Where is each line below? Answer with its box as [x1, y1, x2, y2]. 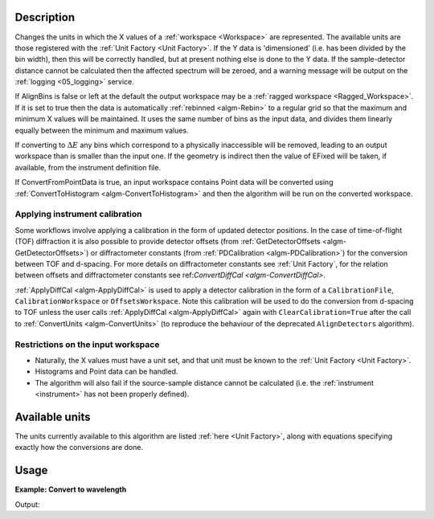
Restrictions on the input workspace [14, 338, 160, 349]
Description [14, 10, 76, 24]
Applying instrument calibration [14, 209, 142, 220]
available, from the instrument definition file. [14, 162, 161, 172]
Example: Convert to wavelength [14, 484, 127, 494]
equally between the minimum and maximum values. [14, 125, 189, 135]
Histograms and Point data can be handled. [35, 366, 178, 377]
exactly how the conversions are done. [14, 443, 144, 452]
